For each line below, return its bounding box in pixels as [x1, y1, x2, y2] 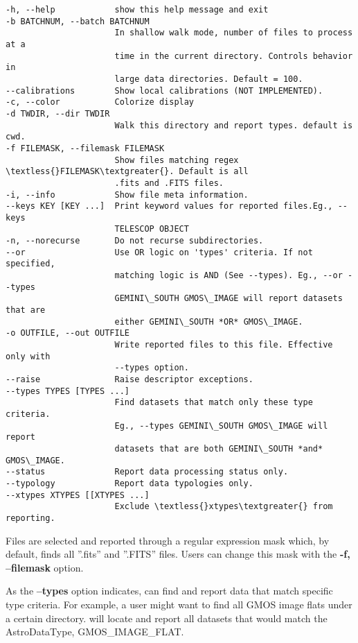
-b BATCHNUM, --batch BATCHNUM [6, 16, 150, 26]
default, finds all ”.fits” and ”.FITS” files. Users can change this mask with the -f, [6, 547, 350, 561]
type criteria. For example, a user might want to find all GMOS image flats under [6, 597, 352, 611]
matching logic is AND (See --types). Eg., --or [114, 271, 343, 281]
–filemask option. [6, 560, 84, 574]
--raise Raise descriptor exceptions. [6, 375, 253, 384]
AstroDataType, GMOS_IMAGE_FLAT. [6, 624, 184, 639]
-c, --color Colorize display [6, 97, 195, 108]
